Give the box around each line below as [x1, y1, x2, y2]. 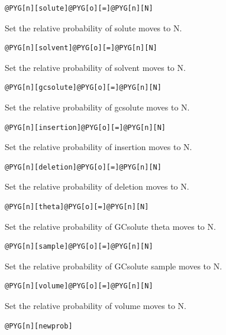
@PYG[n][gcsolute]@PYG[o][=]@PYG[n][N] [5, 83, 162, 92]
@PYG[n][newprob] [5, 321, 73, 330]
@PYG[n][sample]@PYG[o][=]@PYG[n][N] [5, 242, 153, 251]
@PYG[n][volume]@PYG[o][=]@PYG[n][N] [5, 282, 153, 291]
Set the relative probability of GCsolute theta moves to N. [5, 220, 216, 232]
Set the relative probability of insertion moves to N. [5, 141, 192, 153]
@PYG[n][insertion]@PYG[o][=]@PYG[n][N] [5, 123, 166, 132]
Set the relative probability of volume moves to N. [5, 299, 186, 311]
